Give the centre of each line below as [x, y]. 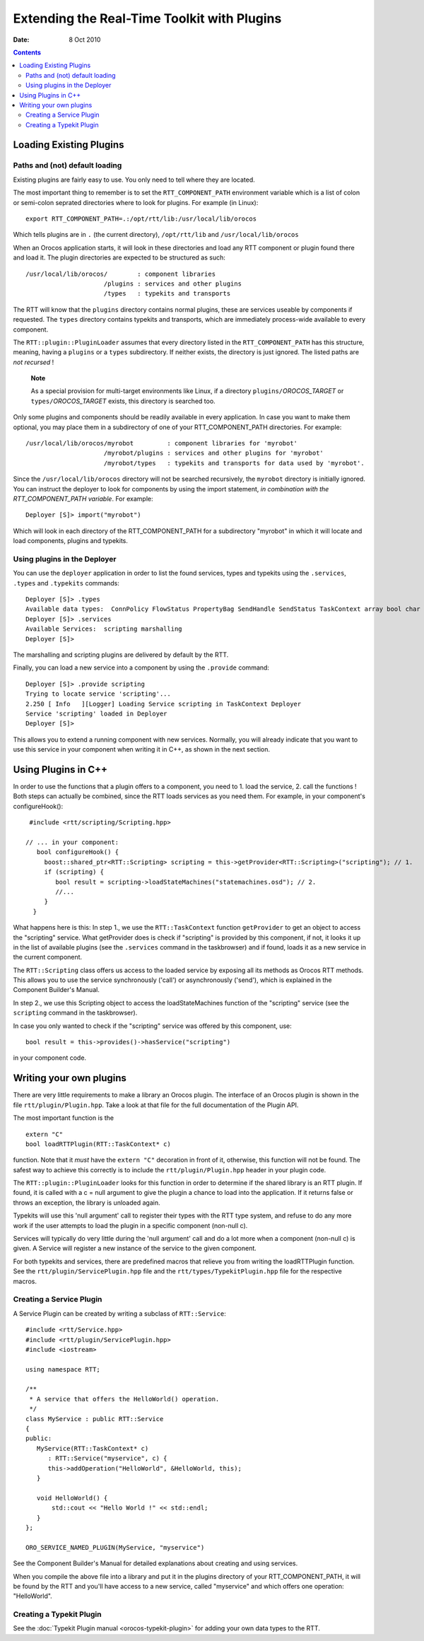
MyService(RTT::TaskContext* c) [93, 1448]
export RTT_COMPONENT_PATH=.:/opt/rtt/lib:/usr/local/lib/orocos [141, 219]
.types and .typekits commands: [66, 583]
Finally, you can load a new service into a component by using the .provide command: [141, 667]
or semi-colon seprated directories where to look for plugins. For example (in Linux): [136, 202]
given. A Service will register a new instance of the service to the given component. [135, 1249]
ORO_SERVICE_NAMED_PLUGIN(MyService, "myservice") [115, 1547]
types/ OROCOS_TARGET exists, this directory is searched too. [123, 401]
